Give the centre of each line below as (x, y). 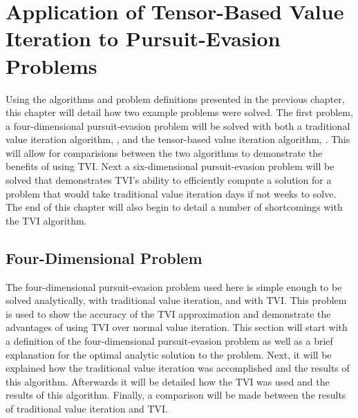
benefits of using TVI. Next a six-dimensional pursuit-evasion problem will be (170, 166)
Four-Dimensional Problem (104, 257)
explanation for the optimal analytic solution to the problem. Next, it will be (169, 354)
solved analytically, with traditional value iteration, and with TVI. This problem (176, 300)
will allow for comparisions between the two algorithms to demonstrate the (164, 152)
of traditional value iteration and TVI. (87, 408)
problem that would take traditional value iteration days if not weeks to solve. (171, 193)
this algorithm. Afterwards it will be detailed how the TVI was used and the (168, 381)
